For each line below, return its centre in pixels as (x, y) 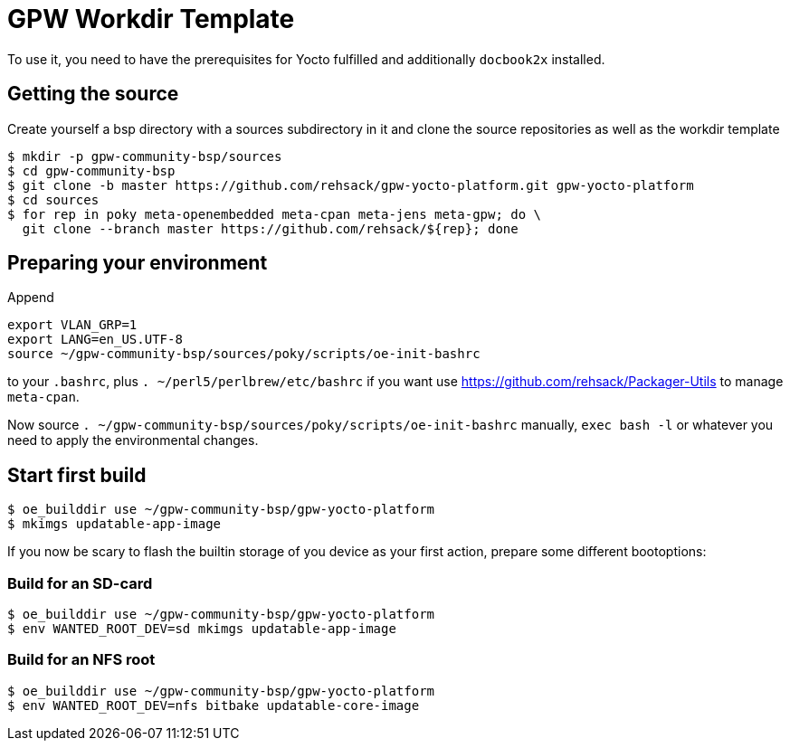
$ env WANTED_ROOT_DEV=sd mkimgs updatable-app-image (202, 629)
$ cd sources (53, 199)
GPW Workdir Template (151, 19)
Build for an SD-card (80, 583)
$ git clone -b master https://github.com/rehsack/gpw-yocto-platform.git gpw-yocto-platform (351, 185)
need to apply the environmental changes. (133, 440)
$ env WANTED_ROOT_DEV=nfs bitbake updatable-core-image (214, 705)
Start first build (77, 475)
